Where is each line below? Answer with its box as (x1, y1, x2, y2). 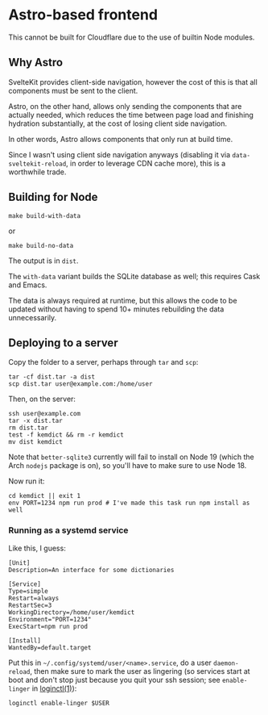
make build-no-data (8, 241, 74, 249)
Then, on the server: (8, 394, 76, 404)
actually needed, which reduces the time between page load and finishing (8, 110, 254, 119)
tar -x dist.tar (8, 417, 63, 425)
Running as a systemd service (8, 525, 129, 536)
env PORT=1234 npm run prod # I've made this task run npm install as (8, 499, 250, 508)
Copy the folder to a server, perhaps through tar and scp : (8, 357, 199, 367)
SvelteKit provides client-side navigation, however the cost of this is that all (8, 77, 258, 86)
